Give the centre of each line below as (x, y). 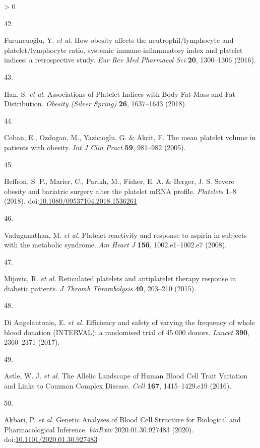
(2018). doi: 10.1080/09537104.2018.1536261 (71, 201)
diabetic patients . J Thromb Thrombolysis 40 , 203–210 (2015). (100, 288)
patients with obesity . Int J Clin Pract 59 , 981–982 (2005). (95, 147)
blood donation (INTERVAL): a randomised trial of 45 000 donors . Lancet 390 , (127, 332)
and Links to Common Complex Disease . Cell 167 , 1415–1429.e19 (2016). (118, 386)
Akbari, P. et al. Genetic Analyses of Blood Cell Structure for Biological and (122, 420)
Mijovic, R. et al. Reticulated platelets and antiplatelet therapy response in (120, 278)
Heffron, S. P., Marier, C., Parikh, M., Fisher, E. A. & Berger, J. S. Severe (119, 181)
